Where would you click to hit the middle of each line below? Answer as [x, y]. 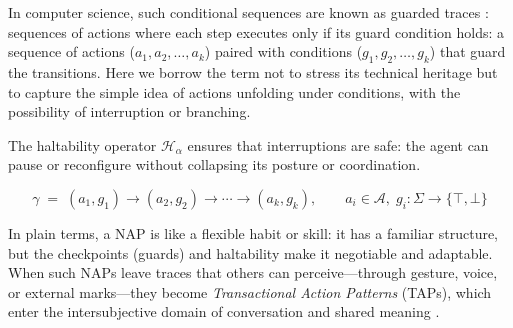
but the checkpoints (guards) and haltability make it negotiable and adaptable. [250, 252]
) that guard [467, 51]
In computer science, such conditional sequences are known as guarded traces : [248, 12]
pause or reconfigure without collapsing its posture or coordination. [214, 164]
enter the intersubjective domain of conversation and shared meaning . [224, 311]
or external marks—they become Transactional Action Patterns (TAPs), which [250, 291]
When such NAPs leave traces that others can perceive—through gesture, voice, [253, 272]
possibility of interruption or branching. [129, 111]
